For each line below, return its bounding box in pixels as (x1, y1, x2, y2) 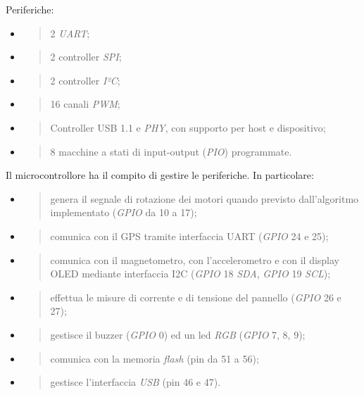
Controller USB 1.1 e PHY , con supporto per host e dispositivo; (50, 120, 326, 134)
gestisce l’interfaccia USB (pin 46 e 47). (50, 375, 221, 389)
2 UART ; (50, 25, 90, 40)
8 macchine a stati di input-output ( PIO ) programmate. (50, 144, 292, 158)
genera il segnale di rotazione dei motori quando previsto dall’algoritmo (50, 191, 359, 206)
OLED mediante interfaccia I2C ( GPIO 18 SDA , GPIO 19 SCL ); (50, 266, 331, 281)
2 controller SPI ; (50, 49, 122, 64)
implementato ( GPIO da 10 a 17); (50, 205, 197, 220)
